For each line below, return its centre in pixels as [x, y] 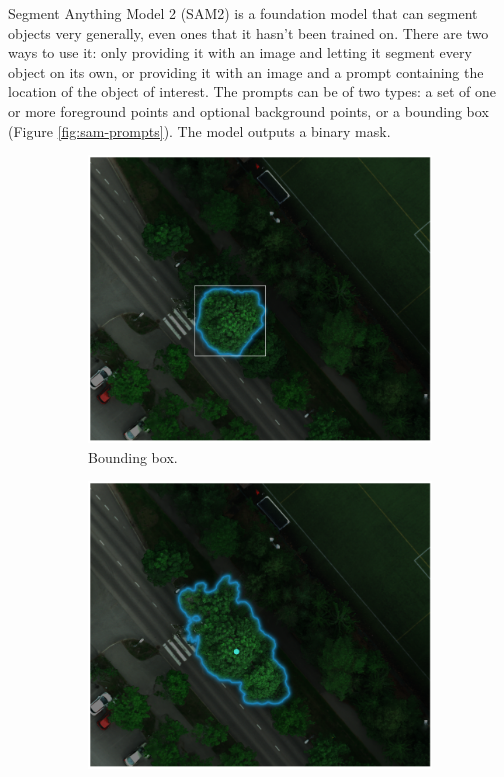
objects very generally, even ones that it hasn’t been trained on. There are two [248, 32]
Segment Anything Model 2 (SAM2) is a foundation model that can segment [243, 13]
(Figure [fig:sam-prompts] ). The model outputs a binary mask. [199, 130]
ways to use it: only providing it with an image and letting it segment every [240, 52]
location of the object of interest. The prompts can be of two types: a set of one [252, 91]
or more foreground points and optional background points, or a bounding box [248, 110]
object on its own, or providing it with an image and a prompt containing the [246, 71]
